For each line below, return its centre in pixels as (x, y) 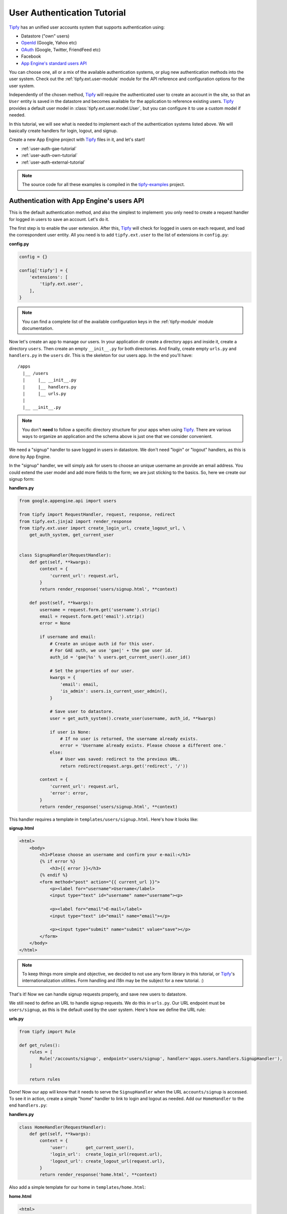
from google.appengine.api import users (68, 501)
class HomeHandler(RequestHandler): (63, 1127)
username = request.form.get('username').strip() (100, 610)
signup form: (22, 479)
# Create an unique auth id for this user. (102, 644)
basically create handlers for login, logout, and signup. (64, 131)
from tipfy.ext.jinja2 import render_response (75, 521)
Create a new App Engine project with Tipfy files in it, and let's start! (77, 140)
